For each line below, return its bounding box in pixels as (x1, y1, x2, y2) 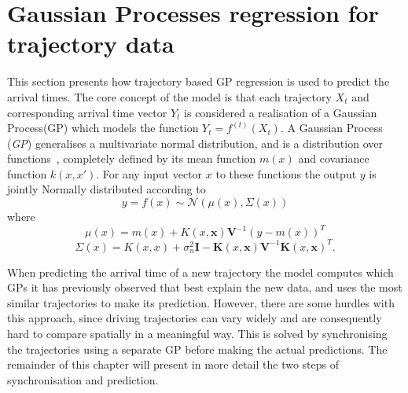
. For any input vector (96, 165, 203, 182)
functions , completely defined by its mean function (7, 150, 256, 167)
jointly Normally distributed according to (7, 181, 206, 197)
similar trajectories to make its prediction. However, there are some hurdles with (7, 294, 395, 310)
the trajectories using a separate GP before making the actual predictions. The (7, 340, 388, 357)
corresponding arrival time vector (7, 104, 167, 120)
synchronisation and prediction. (7, 371, 159, 387)
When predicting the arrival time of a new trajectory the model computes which (7, 263, 394, 280)
